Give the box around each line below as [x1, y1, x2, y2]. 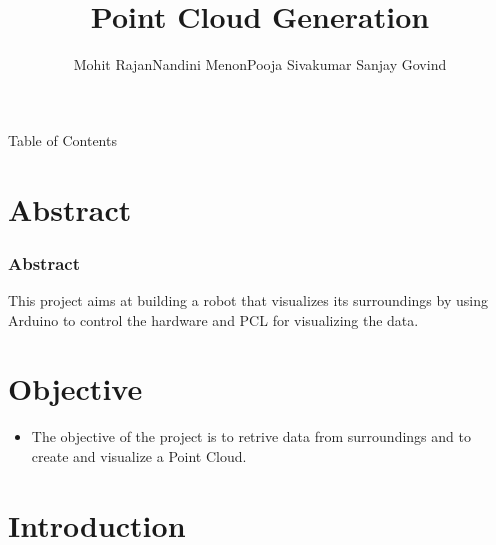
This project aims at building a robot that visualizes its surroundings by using [8, 289, 488, 310]
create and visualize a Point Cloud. [31, 445, 247, 466]
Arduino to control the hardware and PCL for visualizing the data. [8, 309, 419, 330]
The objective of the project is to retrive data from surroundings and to [31, 426, 471, 447]
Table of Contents [8, 129, 117, 150]
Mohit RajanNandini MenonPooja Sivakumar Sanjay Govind [73, 54, 447, 75]
